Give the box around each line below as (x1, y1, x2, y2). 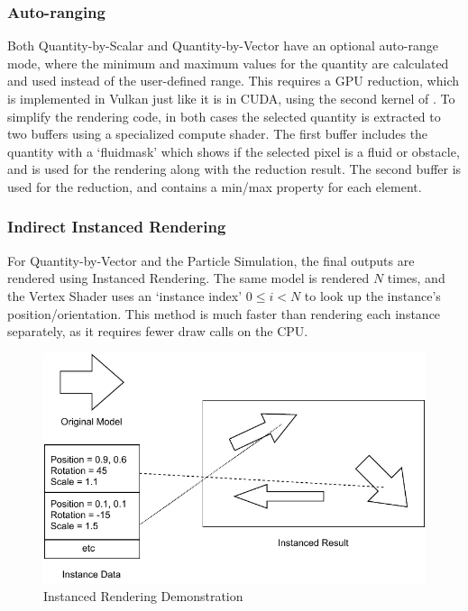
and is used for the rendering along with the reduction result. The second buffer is (7, 160, 462, 178)
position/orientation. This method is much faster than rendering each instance (7, 304, 441, 323)
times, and (387, 269, 445, 287)
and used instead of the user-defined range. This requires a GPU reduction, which (7, 71, 460, 90)
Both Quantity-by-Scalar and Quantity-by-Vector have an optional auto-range (7, 36, 438, 55)
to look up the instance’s (304, 286, 441, 305)
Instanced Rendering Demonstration (43, 587, 243, 606)
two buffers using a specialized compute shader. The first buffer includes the (7, 124, 428, 143)
